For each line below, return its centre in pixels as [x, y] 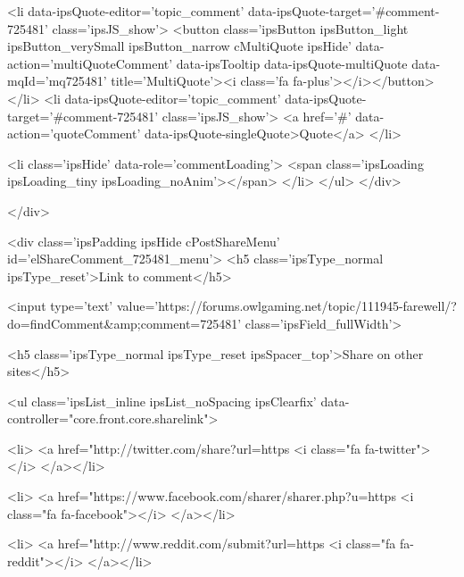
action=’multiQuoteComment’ [90, 63]
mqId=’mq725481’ [57, 81]
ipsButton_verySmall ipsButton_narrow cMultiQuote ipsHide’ [179, 46]
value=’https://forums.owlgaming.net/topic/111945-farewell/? [286, 306]
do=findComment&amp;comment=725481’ [124, 323]
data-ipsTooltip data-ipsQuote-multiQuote [292, 63]
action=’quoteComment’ [74, 134]
